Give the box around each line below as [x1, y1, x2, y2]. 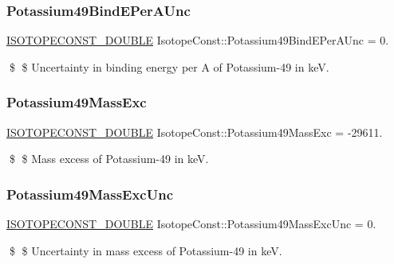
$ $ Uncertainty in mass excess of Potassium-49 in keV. [9, 242, 282, 258]
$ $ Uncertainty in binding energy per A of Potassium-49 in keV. [9, 58, 329, 75]
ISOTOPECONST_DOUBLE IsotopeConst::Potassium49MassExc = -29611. [6, 123, 383, 140]
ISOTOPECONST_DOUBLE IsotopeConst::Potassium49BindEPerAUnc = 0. [6, 32, 389, 49]
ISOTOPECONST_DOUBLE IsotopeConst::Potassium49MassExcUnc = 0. [6, 215, 376, 232]
